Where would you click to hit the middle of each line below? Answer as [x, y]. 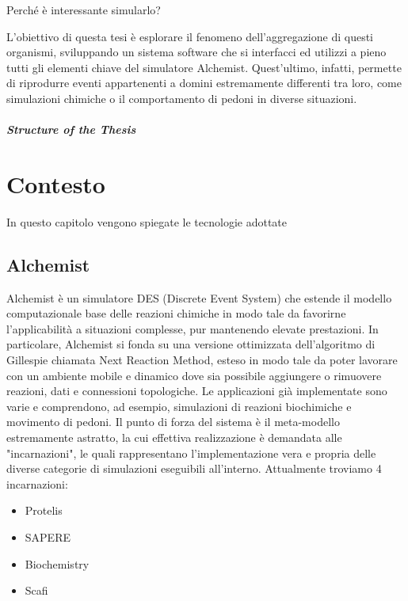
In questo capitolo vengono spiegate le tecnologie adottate [147, 221]
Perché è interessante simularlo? [84, 10]
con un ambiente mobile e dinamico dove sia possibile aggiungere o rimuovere [194, 375]
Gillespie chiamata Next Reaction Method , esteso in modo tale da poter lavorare [202, 360]
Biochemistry [57, 563]
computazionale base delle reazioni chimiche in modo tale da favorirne [176, 313]
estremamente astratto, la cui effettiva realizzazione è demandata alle [174, 437]
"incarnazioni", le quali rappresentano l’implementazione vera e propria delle [191, 453]
